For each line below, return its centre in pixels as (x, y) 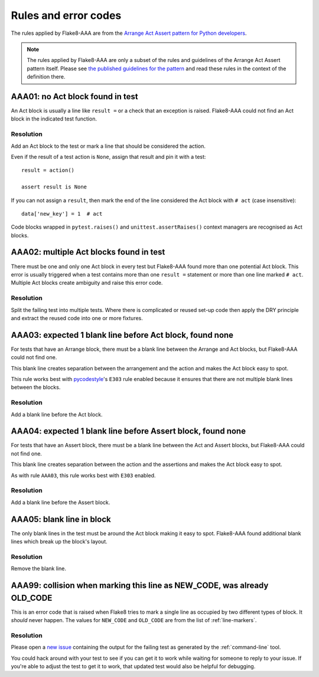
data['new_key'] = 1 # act (62, 214)
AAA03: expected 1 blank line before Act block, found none (122, 335)
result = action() (48, 170)
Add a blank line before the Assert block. (61, 502)
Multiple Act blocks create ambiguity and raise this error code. (87, 283)
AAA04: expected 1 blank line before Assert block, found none (128, 431)
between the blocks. (36, 388)
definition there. (46, 77)
